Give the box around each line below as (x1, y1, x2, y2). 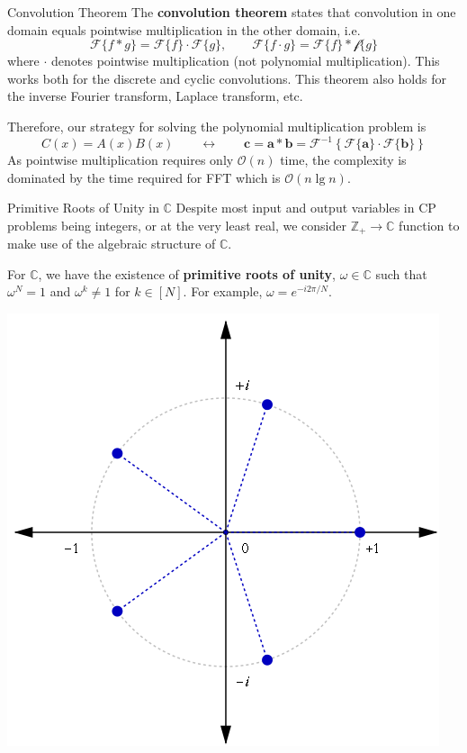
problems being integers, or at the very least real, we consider (7, 215, 346, 234)
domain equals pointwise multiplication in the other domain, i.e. (7, 20, 361, 39)
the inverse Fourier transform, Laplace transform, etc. (7, 86, 303, 105)
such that (375, 264, 427, 283)
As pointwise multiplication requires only (7, 150, 234, 169)
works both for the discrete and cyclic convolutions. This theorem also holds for (7, 68, 446, 87)
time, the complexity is (280, 150, 407, 169)
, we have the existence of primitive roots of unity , (38, 264, 337, 283)
